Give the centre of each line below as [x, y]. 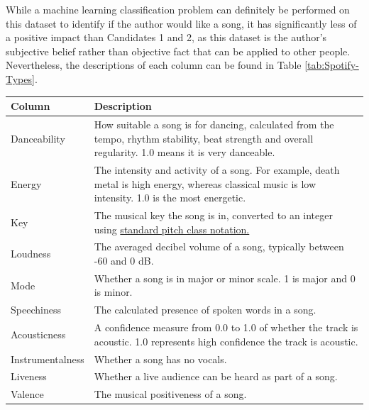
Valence [27, 394]
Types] [20, 78]
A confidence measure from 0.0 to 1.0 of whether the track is [226, 327]
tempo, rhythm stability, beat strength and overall [204, 138]
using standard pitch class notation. [172, 229]
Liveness [29, 376]
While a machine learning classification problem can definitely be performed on [178, 9]
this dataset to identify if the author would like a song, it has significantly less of [181, 23]
